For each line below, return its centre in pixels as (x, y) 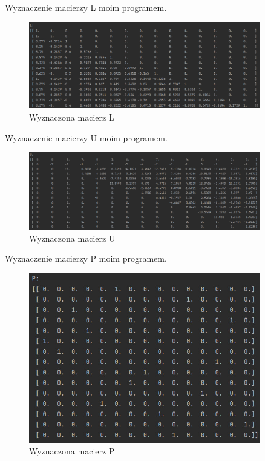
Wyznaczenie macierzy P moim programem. (86, 258)
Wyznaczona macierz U (72, 238)
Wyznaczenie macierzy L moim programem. (86, 7)
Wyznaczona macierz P (72, 451)
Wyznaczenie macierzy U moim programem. (86, 137)
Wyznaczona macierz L (72, 117)
